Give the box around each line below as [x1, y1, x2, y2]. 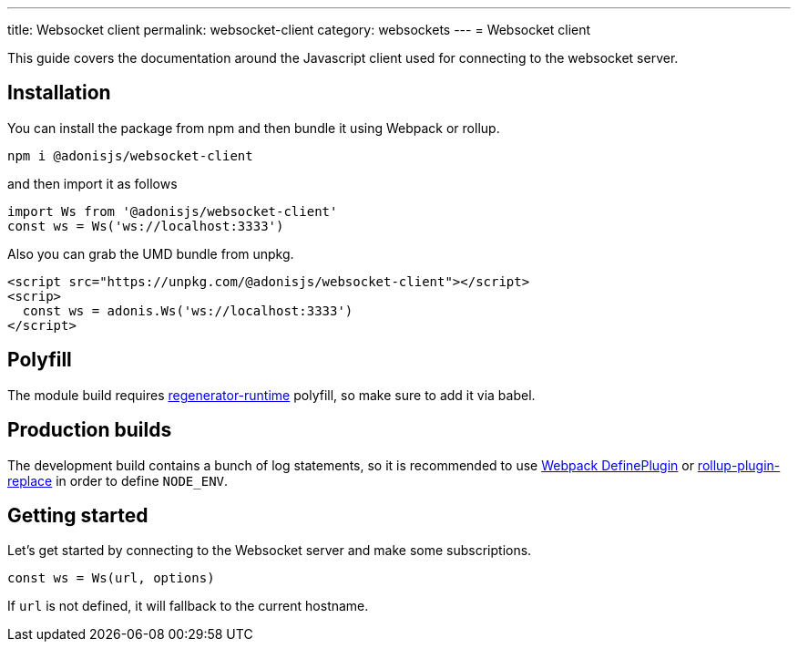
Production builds [7, 418, 172, 442]
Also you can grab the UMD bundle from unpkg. [7, 245, 294, 262]
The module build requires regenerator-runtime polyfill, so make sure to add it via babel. [7, 386, 536, 403]
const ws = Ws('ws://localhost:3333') [7, 218, 284, 233]
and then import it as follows [7, 175, 178, 191]
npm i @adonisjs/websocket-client [7, 148, 253, 163]
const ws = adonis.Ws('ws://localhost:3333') [22, 303, 353, 318]
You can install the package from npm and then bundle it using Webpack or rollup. [7, 119, 500, 136]
